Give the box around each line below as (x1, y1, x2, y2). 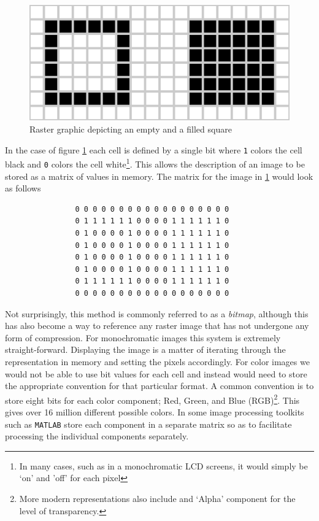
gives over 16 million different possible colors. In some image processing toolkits (5, 405, 304, 418)
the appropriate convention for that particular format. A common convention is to (5, 379, 314, 392)
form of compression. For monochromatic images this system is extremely (5, 331, 281, 344)
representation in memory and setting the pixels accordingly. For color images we (5, 355, 310, 368)
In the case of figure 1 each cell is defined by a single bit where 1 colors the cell (5, 143, 302, 156)
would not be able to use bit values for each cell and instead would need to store (5, 367, 307, 380)
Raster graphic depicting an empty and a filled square (29, 123, 232, 136)
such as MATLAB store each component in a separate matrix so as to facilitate (5, 417, 292, 430)
